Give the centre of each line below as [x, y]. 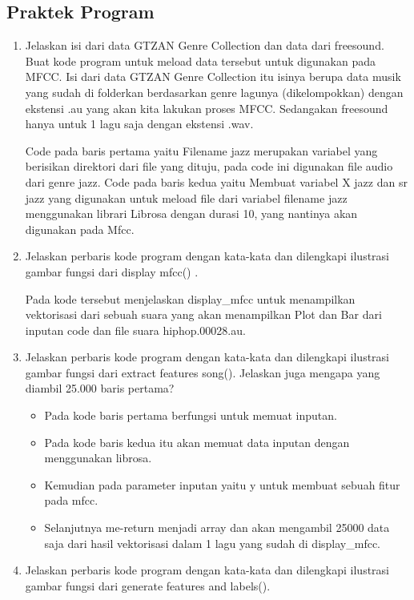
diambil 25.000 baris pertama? [100, 388]
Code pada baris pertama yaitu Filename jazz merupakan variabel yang [201, 150]
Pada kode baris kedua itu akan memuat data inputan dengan [197, 442]
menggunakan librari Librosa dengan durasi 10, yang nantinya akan [191, 213]
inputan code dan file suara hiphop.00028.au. [135, 330]
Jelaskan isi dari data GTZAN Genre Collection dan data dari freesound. [205, 45]
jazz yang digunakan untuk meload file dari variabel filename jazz [186, 197]
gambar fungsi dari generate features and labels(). [148, 585]
